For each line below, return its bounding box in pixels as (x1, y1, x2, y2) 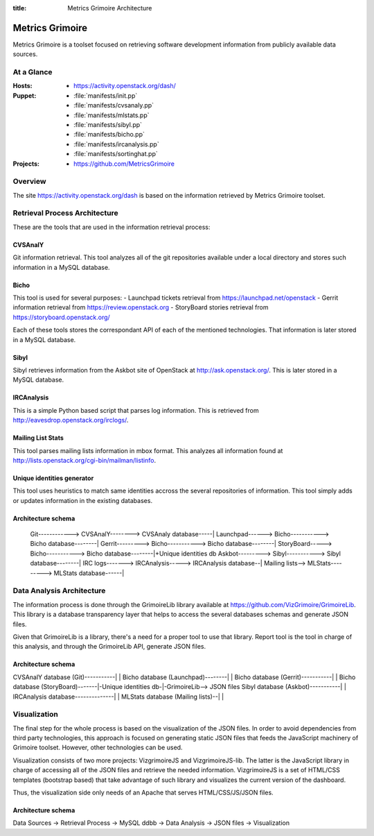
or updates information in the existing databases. (12, 496, 152, 504)
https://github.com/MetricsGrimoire (73, 160, 175, 168)
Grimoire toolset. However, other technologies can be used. (12, 743, 183, 752)
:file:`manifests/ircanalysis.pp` (73, 139, 159, 148)
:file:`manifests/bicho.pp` (73, 130, 145, 139)
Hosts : (12, 82, 33, 90)
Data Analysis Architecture (12, 586, 106, 596)
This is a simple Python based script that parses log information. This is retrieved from (12, 406, 259, 414)
